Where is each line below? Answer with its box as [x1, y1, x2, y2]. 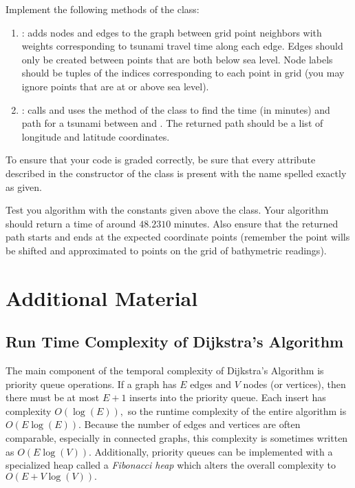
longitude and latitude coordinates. [21, 129, 170, 143]
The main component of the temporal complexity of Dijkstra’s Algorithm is [6, 363, 324, 378]
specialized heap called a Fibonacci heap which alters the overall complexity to [6, 458, 336, 472]
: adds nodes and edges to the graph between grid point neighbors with [21, 25, 322, 39]
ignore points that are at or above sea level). [21, 79, 209, 93]
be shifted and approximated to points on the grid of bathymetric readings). [6, 243, 327, 257]
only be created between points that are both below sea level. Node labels [21, 52, 333, 66]
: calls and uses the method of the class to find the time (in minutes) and [21, 102, 330, 116]
